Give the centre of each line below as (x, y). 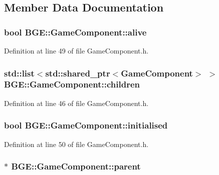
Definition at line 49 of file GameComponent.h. (76, 50)
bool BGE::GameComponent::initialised (86, 125)
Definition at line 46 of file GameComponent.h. (76, 103)
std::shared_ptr (78, 73)
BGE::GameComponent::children (72, 84)
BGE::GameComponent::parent (76, 166)
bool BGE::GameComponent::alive (75, 32)
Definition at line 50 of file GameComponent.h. (76, 144)
